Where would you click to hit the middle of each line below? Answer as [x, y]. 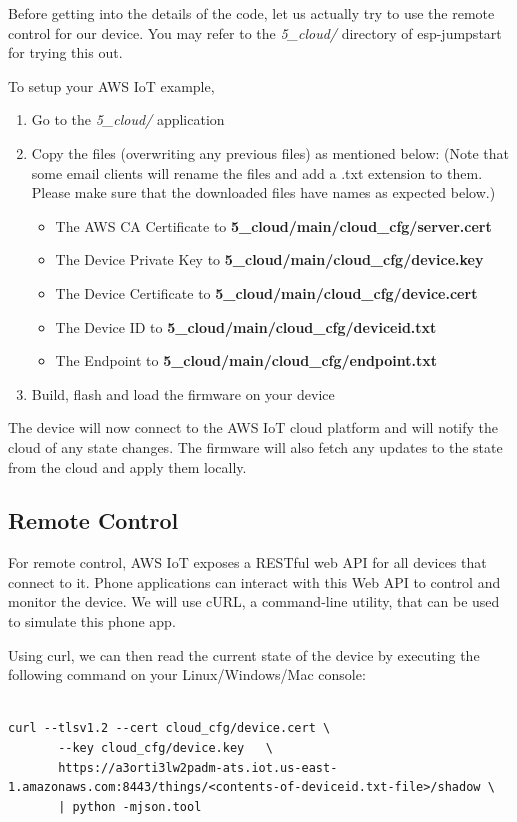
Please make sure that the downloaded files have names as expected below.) [263, 192]
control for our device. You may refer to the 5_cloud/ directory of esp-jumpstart [255, 32]
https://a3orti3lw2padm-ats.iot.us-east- [198, 767]
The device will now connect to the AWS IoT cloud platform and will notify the [253, 427]
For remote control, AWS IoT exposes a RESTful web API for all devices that [247, 562]
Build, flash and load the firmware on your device [183, 393]
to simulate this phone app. [92, 621]
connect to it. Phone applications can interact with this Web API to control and [254, 581]
